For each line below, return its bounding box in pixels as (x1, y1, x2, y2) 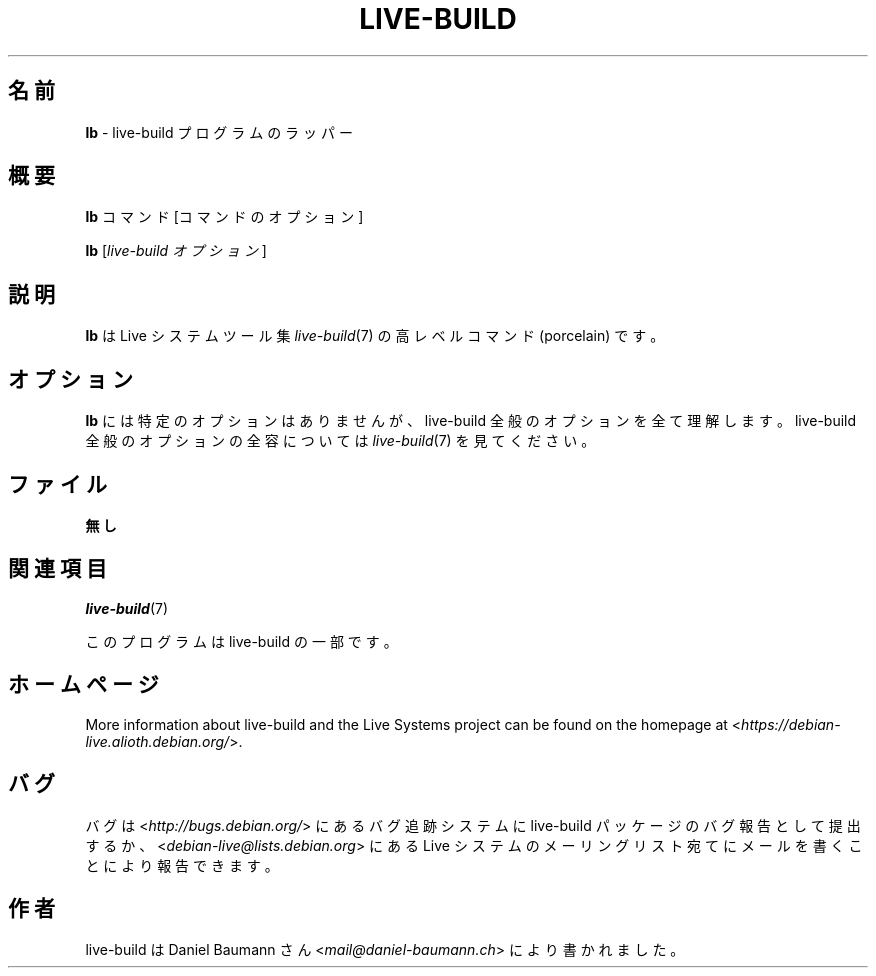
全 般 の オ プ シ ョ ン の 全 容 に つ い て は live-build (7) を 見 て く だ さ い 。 (85, 432, 596, 450)
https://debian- (741, 715, 841, 733)
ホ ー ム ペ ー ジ (8, 672, 159, 698)
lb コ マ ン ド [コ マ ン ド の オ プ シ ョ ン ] (85, 208, 364, 226)
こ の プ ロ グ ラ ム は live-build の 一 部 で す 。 (85, 632, 398, 650)
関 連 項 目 (8, 556, 107, 582)
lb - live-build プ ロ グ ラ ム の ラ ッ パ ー (85, 123, 353, 141)
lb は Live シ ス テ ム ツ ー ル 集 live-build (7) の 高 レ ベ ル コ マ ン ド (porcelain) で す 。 (85, 327, 665, 345)
